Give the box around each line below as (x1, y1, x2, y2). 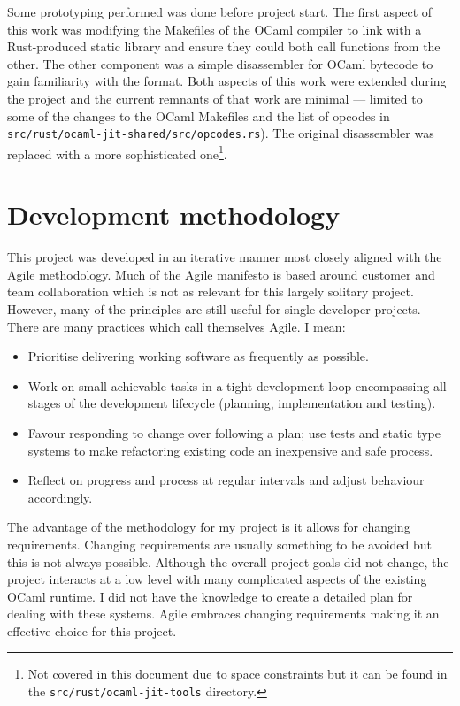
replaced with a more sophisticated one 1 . (7, 142, 227, 163)
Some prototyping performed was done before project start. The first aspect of (7, 3, 433, 20)
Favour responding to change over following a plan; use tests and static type (27, 423, 441, 441)
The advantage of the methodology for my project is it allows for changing (7, 518, 410, 536)
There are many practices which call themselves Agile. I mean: (7, 317, 346, 335)
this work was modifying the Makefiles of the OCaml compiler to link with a (7, 19, 422, 38)
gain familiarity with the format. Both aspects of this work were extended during (7, 72, 447, 90)
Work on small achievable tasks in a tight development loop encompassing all (27, 376, 447, 395)
